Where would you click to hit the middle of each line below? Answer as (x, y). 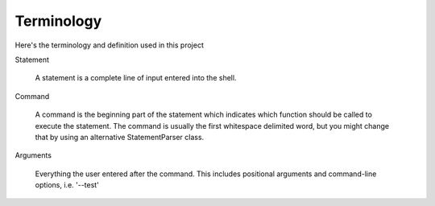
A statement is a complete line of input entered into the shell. (136, 78)
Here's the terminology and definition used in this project (110, 45)
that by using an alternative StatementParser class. (120, 137)
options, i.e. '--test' (67, 185)
